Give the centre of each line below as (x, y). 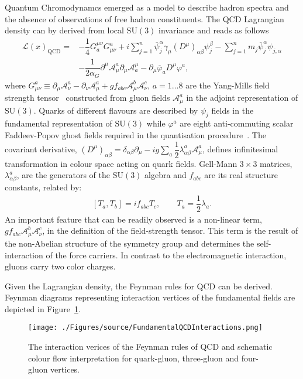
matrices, (276, 163)
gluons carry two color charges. (60, 266)
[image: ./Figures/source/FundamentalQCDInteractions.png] (145, 328)
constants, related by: (43, 187)
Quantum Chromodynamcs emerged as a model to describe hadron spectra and (147, 7)
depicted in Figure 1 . (43, 308)
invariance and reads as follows (214, 30)
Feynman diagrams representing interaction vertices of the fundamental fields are (150, 297)
